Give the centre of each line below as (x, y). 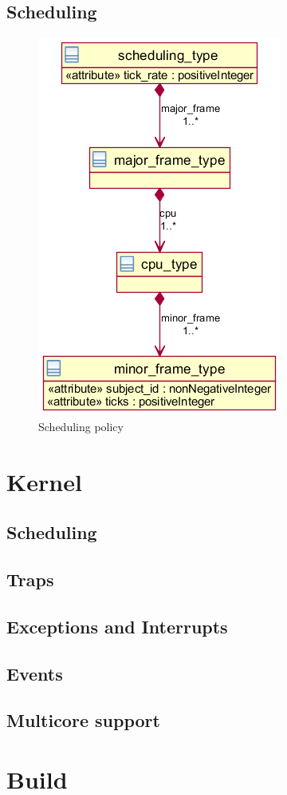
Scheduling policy (81, 426)
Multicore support (83, 720)
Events (35, 673)
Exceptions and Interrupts (117, 626)
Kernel (44, 481)
